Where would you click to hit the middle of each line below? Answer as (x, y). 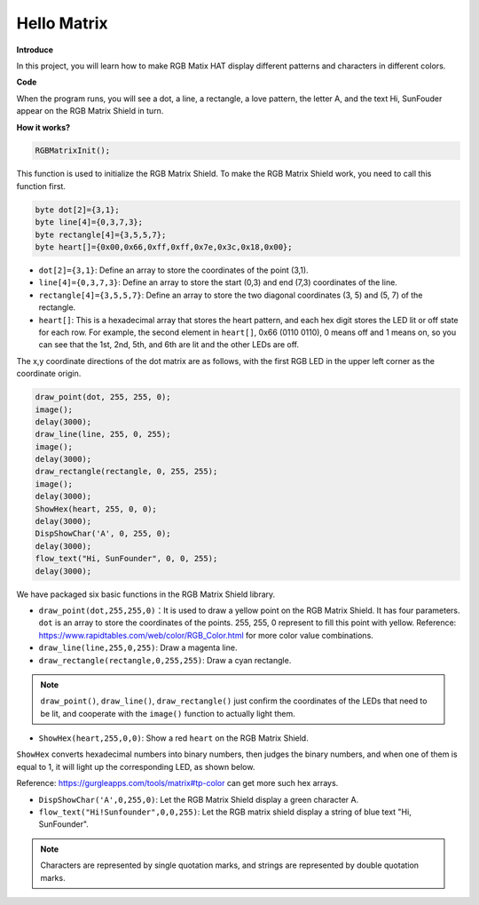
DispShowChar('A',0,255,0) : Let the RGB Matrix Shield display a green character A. (199, 799)
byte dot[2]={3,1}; (77, 210)
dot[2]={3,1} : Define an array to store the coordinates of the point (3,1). (174, 270)
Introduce (35, 50)
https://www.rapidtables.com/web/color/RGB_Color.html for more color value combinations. (206, 635)
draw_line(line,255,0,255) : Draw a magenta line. (138, 647)
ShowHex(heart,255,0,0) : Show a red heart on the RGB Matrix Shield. (174, 738)
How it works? (43, 127)
